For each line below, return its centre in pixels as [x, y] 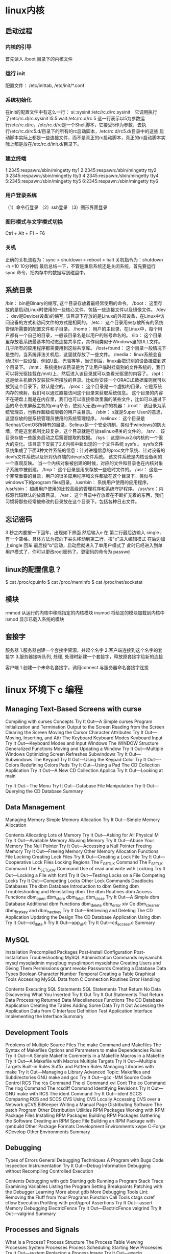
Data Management [35, 807]
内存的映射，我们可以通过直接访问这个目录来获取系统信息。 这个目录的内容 [84, 393]
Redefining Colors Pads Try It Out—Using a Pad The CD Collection [90, 765]
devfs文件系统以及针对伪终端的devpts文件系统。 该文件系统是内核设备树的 [84, 457]
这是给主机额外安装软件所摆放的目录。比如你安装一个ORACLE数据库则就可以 [86, 380]
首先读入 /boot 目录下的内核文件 [39, 59]
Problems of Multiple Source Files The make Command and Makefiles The [83, 1045]
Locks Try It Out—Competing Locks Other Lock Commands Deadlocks [80, 881]
